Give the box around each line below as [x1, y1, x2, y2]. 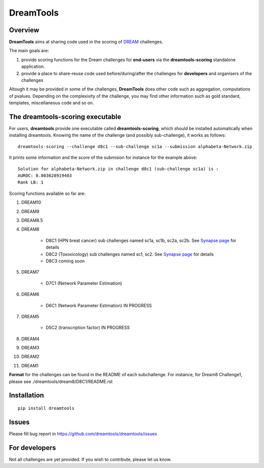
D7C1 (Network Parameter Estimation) [45, 280, 122, 286]
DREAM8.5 [21, 217, 44, 223]
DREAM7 [21, 269, 39, 275]
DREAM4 [21, 336, 40, 341]
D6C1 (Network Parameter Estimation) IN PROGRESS [45, 302, 152, 308]
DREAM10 [21, 199, 42, 205]
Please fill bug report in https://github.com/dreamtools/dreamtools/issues [9, 430, 157, 437]
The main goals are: [9, 48, 49, 54]
